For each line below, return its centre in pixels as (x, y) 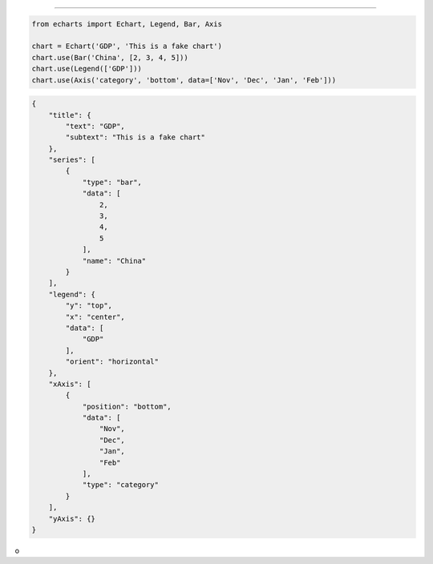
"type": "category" (121, 485)
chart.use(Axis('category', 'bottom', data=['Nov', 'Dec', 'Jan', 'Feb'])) (184, 80)
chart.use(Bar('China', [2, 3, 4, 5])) (110, 57)
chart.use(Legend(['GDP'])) (87, 69)
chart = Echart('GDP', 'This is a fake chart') (127, 46)
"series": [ (72, 160)
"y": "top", (89, 306)
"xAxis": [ (70, 384)
